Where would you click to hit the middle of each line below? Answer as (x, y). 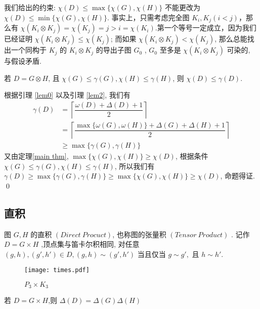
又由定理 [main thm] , (36, 156)
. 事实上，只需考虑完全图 (148, 17)
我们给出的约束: (30, 7)
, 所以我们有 (135, 166)
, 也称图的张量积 (139, 234)
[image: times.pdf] (57, 270)
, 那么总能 (231, 39)
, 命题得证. (237, 176)
